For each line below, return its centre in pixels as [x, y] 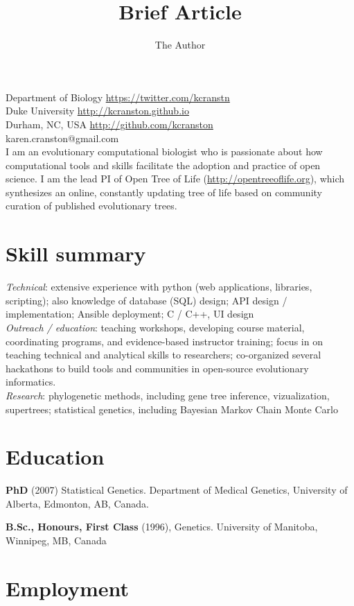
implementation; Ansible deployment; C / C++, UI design [130, 314]
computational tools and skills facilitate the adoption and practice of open [163, 165]
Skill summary [76, 253]
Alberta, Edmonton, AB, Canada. [77, 503]
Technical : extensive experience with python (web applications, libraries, [159, 287]
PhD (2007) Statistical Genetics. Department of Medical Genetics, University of [177, 490]
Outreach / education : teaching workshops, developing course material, [155, 327]
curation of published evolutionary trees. [91, 206]
